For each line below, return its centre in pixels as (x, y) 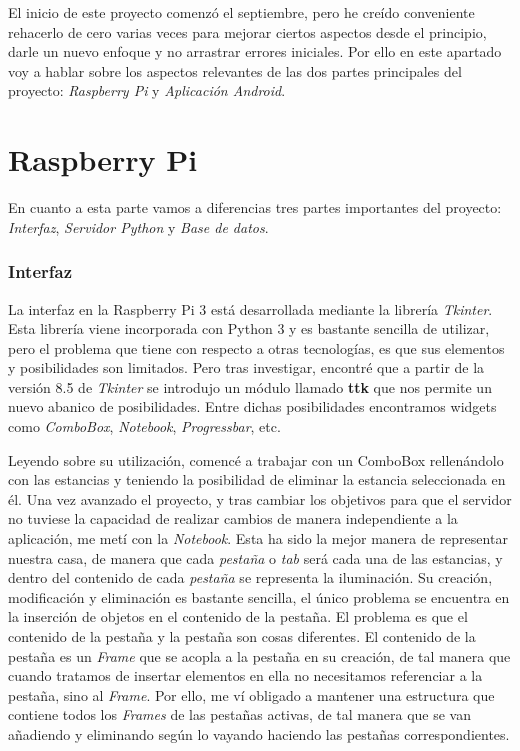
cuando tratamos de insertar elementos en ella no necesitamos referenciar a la (245, 675)
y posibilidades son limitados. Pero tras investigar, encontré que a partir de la (246, 367)
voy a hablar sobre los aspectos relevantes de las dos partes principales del (235, 70)
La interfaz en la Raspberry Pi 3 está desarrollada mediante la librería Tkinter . (250, 308)
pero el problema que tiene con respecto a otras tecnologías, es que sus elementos (256, 347)
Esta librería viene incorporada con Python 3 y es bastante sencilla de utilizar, (249, 328)
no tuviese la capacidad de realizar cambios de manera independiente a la (233, 518)
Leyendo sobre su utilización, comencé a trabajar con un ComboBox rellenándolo (256, 459)
